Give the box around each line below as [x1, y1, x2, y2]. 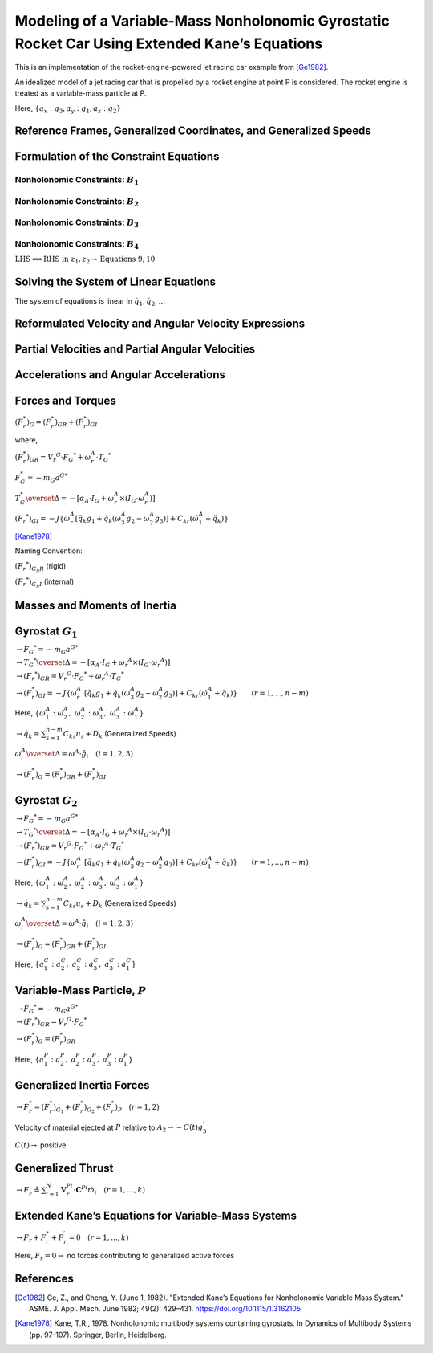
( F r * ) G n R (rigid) [14, 560, 67, 573]
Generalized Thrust [14, 1161, 114, 1175]
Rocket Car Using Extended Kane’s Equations [14, 35, 323, 52]
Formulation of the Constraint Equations [14, 149, 220, 164]
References [14, 1271, 74, 1285]
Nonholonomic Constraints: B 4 [14, 238, 140, 251]
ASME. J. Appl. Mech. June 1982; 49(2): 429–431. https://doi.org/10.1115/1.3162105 [29, 1304, 301, 1313]
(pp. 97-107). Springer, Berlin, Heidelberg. [29, 1330, 168, 1339]
